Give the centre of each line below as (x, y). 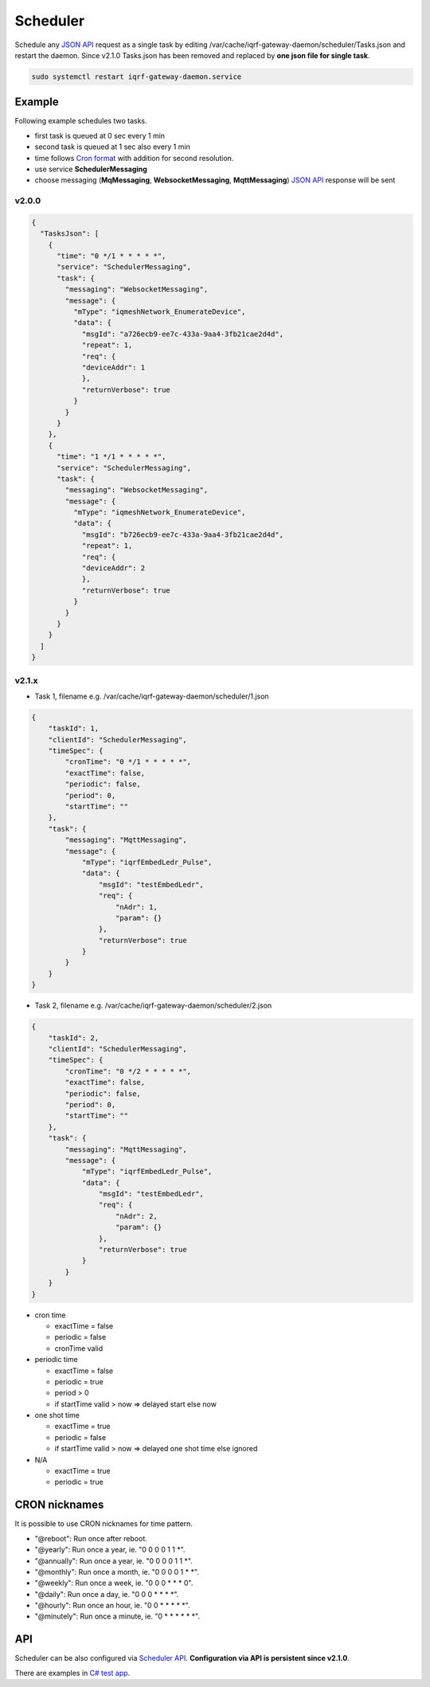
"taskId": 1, (74, 728)
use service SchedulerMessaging (91, 169)
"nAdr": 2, (137, 1216)
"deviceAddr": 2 (113, 568)
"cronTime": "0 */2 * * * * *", (128, 1071)
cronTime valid (79, 1348)
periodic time (57, 1360)
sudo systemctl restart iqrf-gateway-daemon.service (137, 76)
